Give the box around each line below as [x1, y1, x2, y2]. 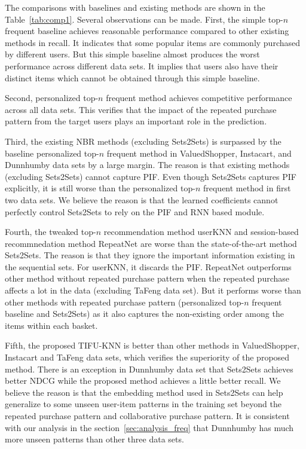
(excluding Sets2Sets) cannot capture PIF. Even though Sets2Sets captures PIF [5, 170, 296, 182]
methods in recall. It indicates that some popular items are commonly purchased [5, 36, 301, 48]
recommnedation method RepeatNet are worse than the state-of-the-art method [5, 237, 297, 249]
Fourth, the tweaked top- [5, 225, 96, 238]
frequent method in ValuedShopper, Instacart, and [106, 146, 292, 159]
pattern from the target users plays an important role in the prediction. [5, 115, 267, 127]
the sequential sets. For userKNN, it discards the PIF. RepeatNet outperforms [5, 260, 292, 273]
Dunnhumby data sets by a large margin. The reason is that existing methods [5, 158, 290, 171]
